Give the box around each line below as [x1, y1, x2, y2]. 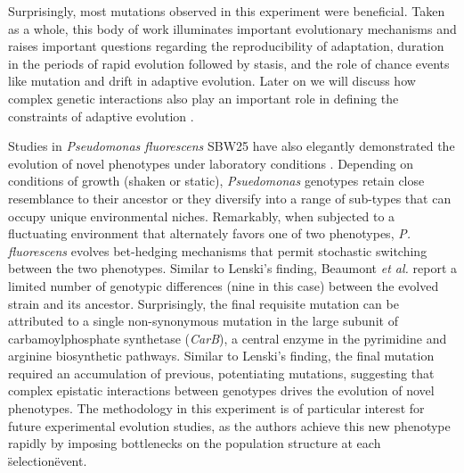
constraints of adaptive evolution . [8, 106, 194, 125]
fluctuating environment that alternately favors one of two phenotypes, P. [8, 224, 411, 243]
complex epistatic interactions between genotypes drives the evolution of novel [8, 381, 435, 400]
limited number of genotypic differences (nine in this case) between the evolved [8, 276, 439, 295]
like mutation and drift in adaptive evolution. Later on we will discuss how [8, 71, 416, 90]
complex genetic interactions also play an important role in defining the [8, 88, 399, 107]
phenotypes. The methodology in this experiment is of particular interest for [8, 399, 425, 418]
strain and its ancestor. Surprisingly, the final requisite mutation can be [8, 294, 399, 312]
